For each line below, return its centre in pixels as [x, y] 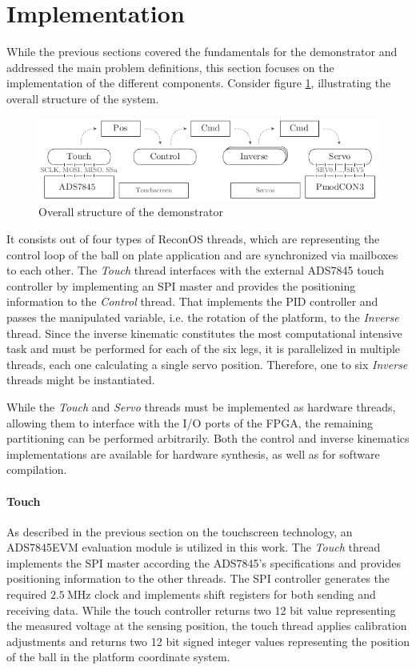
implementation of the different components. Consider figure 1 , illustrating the [199, 83]
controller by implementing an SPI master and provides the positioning [181, 285]
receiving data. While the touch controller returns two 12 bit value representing [201, 610]
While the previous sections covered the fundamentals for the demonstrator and [202, 52]
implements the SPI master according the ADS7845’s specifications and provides [204, 562]
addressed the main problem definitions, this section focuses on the [170, 67]
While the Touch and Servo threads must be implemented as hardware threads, [201, 406]
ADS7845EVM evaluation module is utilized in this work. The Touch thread [194, 547]
